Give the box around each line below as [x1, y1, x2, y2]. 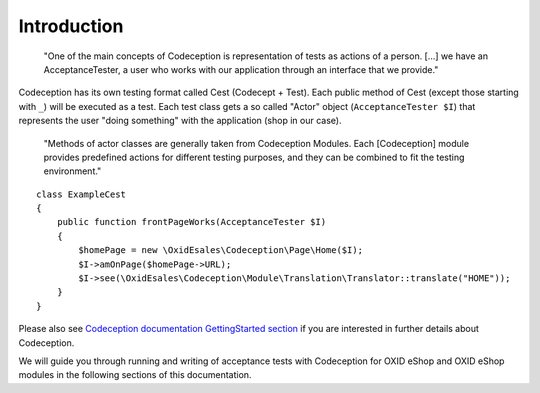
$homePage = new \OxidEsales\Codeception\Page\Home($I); [78, 245, 364, 256]
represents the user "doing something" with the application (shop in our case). [18, 115, 342, 127]
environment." [43, 165, 102, 177]
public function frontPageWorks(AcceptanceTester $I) [56, 216, 327, 228]
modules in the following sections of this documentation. [18, 369, 252, 381]
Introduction [18, 15, 124, 37]
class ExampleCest [36, 188, 127, 200]
